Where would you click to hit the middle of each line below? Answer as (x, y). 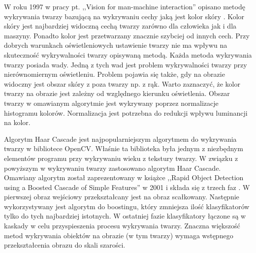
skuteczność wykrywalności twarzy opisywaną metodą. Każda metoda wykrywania (128, 54)
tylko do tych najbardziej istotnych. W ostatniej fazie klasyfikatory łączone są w (125, 216)
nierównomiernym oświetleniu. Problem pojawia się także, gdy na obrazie (114, 74)
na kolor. (17, 122)
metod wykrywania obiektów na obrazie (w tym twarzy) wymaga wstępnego (119, 235)
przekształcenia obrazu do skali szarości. (65, 245)
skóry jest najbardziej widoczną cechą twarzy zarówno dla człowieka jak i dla (120, 26)
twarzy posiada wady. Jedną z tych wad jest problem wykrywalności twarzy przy (126, 64)
